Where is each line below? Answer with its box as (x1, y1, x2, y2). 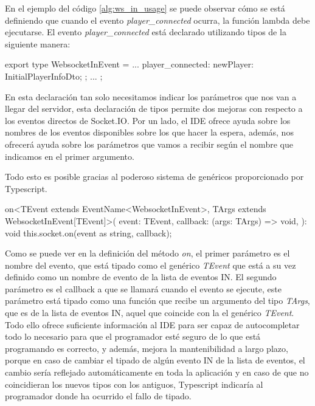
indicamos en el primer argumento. (5, 150, 134, 162)
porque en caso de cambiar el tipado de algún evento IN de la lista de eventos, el (5, 354, 305, 366)
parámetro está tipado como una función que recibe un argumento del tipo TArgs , (5, 294, 310, 307)
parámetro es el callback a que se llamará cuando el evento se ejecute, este (5, 282, 282, 295)
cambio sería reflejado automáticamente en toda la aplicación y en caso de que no (5, 366, 309, 379)
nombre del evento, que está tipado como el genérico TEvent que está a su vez (5, 258, 296, 271)
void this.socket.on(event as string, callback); (5, 226, 172, 239)
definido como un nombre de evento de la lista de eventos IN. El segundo (5, 270, 277, 283)
